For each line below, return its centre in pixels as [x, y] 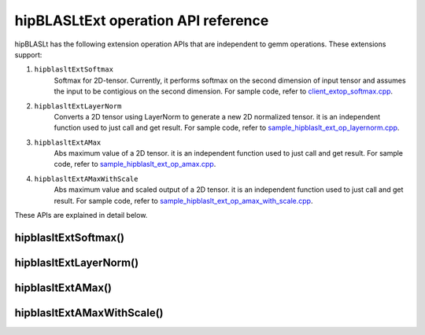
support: [28, 54]
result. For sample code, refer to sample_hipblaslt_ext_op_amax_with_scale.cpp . [183, 201]
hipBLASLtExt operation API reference [142, 20]
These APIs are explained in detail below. [81, 215]
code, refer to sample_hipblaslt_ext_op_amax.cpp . [135, 164]
